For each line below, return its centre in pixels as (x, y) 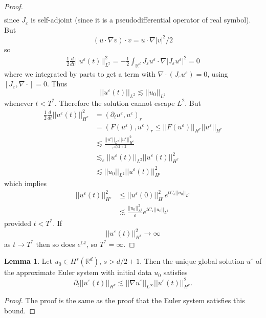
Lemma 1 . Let (28, 261)
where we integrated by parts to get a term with (80, 73)
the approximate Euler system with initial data (78, 272)
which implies (25, 183)
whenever (19, 103)
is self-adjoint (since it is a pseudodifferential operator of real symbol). (141, 20)
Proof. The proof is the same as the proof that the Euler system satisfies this (125, 300)
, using (218, 73)
